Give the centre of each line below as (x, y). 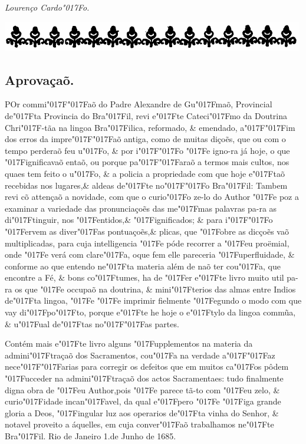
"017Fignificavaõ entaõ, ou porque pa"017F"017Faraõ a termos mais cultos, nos (147, 162)
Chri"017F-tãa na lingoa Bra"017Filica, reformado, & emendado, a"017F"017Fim (150, 127)
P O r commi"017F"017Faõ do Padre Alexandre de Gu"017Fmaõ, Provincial (139, 104)
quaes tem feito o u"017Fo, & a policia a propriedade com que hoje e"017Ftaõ (145, 173)
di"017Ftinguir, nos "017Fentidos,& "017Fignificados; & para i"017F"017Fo (139, 220)
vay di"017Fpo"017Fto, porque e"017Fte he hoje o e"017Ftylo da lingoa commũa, (150, 312)
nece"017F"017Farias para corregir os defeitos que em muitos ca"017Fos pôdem (147, 366)
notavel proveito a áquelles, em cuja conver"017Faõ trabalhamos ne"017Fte (139, 424)
